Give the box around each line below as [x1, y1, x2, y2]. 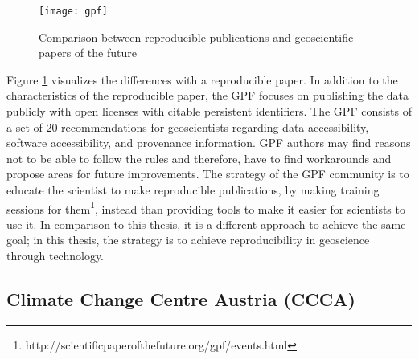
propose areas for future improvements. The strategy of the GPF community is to [6, 165, 409, 182]
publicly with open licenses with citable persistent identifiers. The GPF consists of [6, 103, 413, 120]
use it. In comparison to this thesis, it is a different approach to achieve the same [6, 215, 406, 232]
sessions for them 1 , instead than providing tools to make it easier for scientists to [6, 198, 405, 217]
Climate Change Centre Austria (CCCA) [6, 287, 355, 312]
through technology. [6, 247, 105, 264]
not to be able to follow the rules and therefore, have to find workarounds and [6, 149, 392, 166]
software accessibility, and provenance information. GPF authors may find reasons [6, 134, 411, 151]
